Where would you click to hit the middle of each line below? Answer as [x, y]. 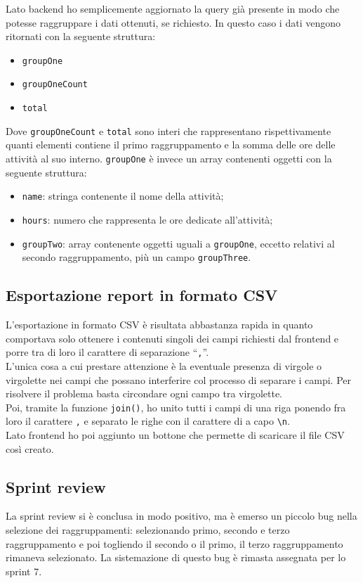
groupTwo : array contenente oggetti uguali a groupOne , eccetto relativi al [178, 243]
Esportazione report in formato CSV [142, 295]
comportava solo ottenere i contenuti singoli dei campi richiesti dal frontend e [172, 338]
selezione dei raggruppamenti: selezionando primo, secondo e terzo [148, 530]
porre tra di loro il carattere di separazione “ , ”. [107, 352]
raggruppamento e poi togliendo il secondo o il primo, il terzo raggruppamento [174, 543]
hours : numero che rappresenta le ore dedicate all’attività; [147, 219]
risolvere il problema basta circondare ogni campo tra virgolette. [144, 393]
